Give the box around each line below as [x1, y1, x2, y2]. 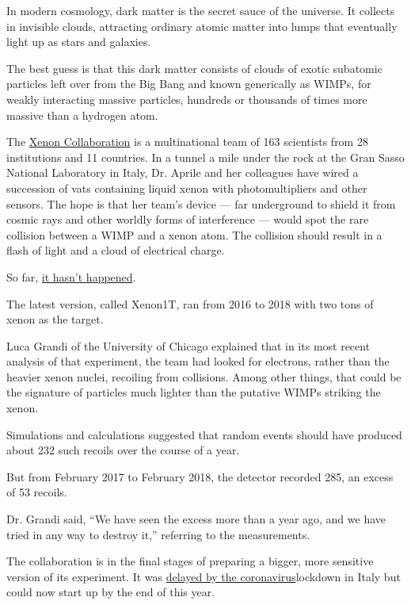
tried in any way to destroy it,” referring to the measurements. [6, 526, 310, 542]
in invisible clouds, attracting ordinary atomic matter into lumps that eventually [6, 17, 398, 34]
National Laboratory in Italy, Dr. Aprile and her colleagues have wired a [6, 164, 359, 181]
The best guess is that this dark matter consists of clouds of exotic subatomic [6, 59, 382, 76]
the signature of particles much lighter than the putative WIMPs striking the [6, 384, 381, 400]
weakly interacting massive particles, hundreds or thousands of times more [6, 90, 367, 107]
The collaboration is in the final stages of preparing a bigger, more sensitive [6, 553, 374, 569]
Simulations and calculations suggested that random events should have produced [6, 426, 402, 442]
